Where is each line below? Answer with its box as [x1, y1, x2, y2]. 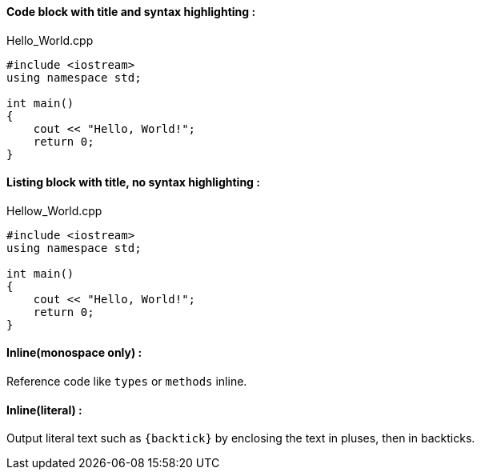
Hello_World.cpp [6, 33, 94, 47]
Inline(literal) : [6, 402, 82, 417]
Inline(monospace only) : [6, 346, 142, 360]
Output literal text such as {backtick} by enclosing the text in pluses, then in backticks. [6, 431, 475, 446]
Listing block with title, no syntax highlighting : [6, 175, 260, 190]
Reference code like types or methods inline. [6, 374, 247, 389]
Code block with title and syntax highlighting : [6, 5, 256, 18]
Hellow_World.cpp [6, 203, 102, 218]
